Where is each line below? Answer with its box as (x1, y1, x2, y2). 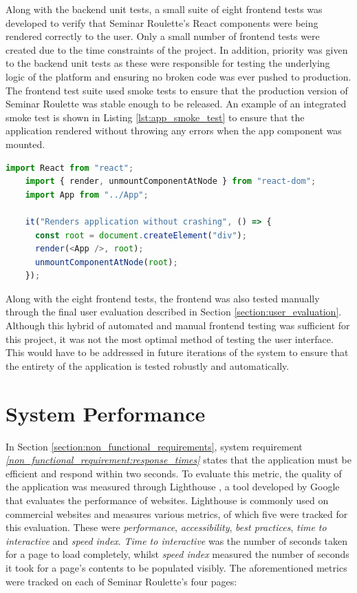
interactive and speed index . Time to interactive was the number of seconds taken (6, 533, 348, 548)
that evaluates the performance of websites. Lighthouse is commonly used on (6, 492, 329, 507)
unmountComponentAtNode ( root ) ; (34, 257, 178, 267)
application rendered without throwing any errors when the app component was (6, 123, 342, 138)
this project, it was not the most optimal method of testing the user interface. (6, 331, 334, 346)
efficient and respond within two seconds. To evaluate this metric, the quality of (6, 466, 342, 480)
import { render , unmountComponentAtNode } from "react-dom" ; (25, 176, 316, 187)
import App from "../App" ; (25, 189, 149, 200)
